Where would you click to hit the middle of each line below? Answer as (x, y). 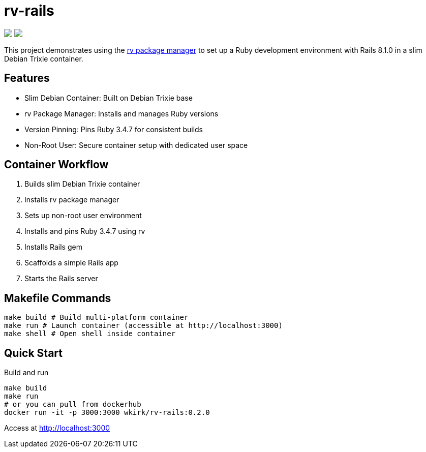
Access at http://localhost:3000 (57, 428)
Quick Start (33, 353)
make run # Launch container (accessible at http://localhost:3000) (143, 326)
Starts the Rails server (61, 279)
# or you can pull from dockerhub (73, 404)
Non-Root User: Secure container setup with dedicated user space (136, 145)
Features (27, 78)
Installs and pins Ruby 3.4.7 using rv (85, 231)
